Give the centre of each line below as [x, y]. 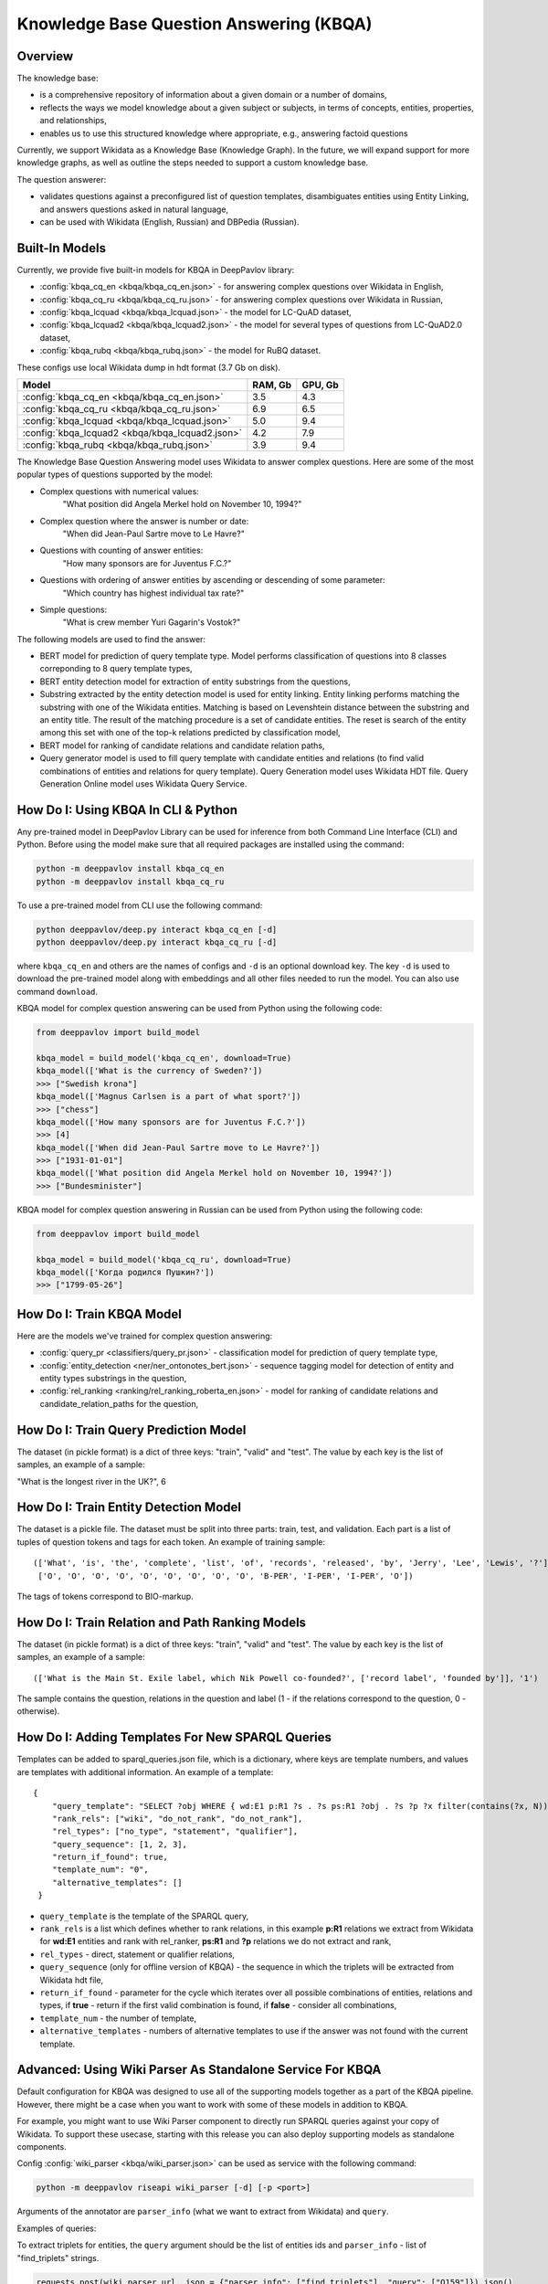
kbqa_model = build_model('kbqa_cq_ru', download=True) [164, 1259]
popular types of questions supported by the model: [115, 474]
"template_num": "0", [100, 1870]
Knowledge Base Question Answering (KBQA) [195, 24]
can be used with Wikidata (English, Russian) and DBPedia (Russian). [169, 222]
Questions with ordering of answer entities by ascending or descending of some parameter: [212, 580]
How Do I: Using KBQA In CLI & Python [127, 810]
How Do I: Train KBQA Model [99, 1314]
